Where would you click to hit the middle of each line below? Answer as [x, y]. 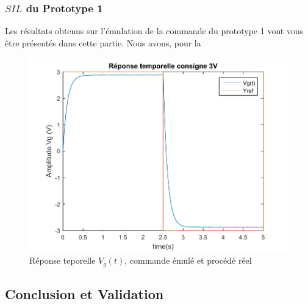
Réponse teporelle [63, 260]
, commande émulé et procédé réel [188, 260]
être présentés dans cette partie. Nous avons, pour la [103, 42]
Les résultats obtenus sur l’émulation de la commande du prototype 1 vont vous [154, 31]
